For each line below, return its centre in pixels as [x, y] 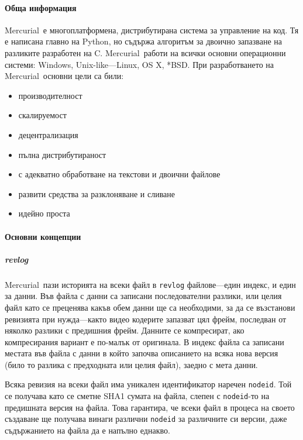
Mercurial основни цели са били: [64, 76]
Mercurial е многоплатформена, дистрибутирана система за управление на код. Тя [152, 30]
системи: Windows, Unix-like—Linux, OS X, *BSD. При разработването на [140, 64]
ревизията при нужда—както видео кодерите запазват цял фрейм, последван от [146, 319]
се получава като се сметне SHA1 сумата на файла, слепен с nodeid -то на [137, 396]
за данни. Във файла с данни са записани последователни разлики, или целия [143, 296]
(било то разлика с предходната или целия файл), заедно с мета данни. [131, 364]
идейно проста [44, 213]
